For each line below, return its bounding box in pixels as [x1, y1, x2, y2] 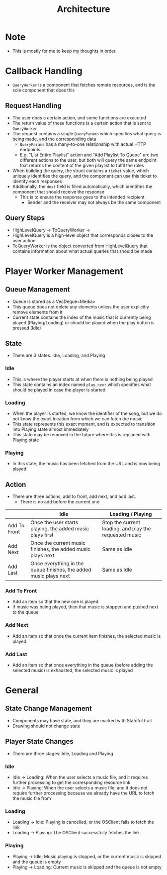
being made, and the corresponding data [12, 136, 96, 142]
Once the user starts [30, 519, 79, 526]
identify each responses [12, 178, 62, 184]
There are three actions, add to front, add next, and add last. [12, 493, 136, 499]
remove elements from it [12, 309, 63, 315]
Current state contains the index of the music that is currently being [12, 314, 151, 320]
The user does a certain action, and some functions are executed [12, 114, 147, 120]
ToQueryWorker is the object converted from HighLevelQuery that [12, 243, 148, 249]
